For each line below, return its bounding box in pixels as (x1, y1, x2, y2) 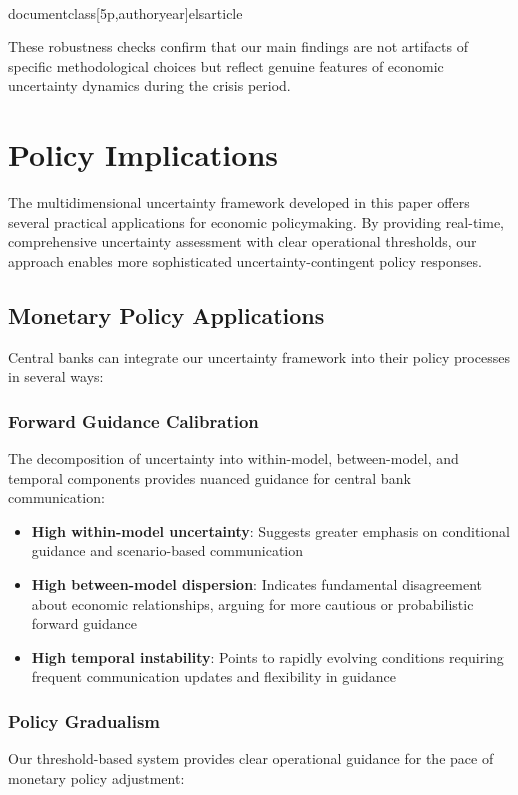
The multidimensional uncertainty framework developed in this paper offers (8, 192, 470, 213)
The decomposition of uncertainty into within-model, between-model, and (8, 448, 459, 469)
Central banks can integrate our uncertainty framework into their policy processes (8, 346, 510, 367)
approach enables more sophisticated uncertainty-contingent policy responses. (8, 250, 482, 271)
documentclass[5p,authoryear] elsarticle (8, 2, 243, 23)
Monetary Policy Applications (8, 299, 325, 330)
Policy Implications (8, 134, 279, 175)
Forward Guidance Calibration (8, 408, 259, 433)
